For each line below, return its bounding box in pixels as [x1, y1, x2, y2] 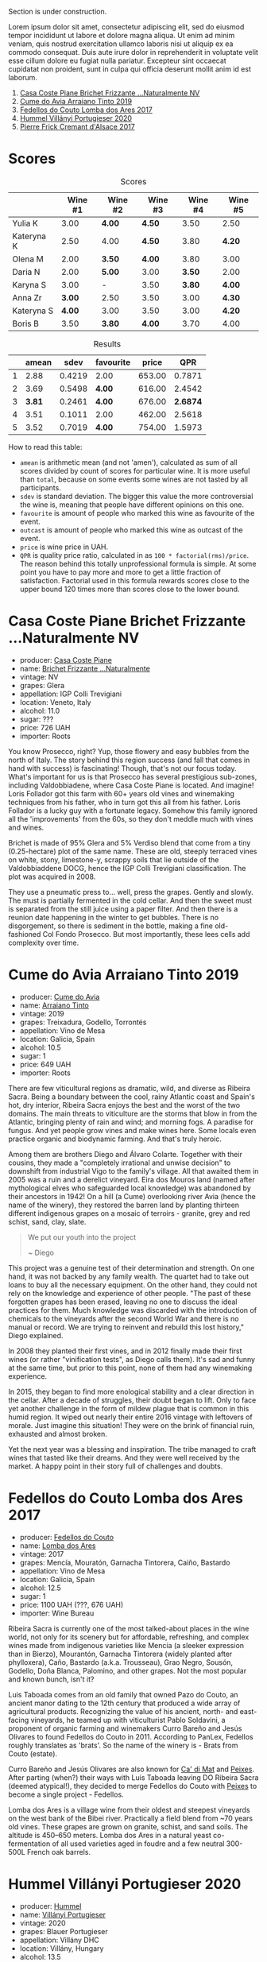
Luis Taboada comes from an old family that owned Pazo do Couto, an [8, 1689, 238, 1699]
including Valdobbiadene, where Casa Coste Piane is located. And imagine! [8, 780, 254, 790]
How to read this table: [8, 442, 83, 451]
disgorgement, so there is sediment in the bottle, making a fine [8, 921, 213, 931]
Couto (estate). [8, 1748, 58, 1759]
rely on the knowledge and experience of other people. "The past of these [8, 1288, 252, 1298]
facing [8, 1715, 29, 1724]
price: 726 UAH [19, 722, 71, 732]
